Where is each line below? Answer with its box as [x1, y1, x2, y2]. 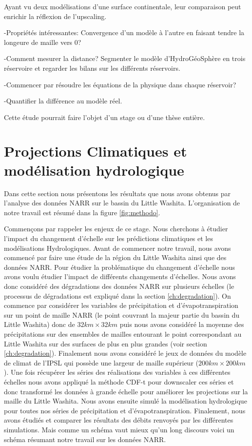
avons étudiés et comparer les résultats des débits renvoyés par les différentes [4, 415, 233, 425]
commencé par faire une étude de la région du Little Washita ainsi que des [4, 252, 227, 263]
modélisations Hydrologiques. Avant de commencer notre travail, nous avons [4, 243, 231, 253]
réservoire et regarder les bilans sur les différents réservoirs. [4, 62, 180, 73]
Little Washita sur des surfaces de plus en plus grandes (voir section [4, 338, 207, 348]
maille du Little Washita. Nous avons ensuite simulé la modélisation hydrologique [4, 396, 247, 406]
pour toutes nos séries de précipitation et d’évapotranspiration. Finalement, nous [4, 405, 246, 415]
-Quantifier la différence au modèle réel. [4, 96, 122, 106]
